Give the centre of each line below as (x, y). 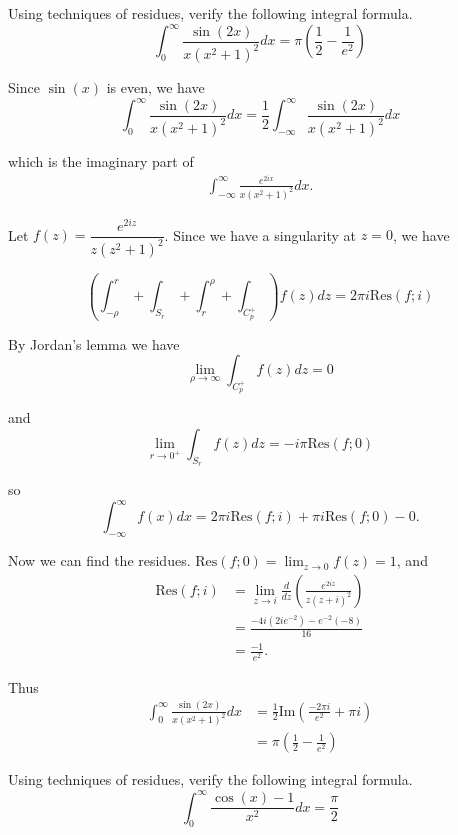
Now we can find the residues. (99, 560)
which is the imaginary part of (101, 161)
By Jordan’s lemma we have (94, 343)
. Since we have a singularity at (260, 234)
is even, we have (155, 87)
